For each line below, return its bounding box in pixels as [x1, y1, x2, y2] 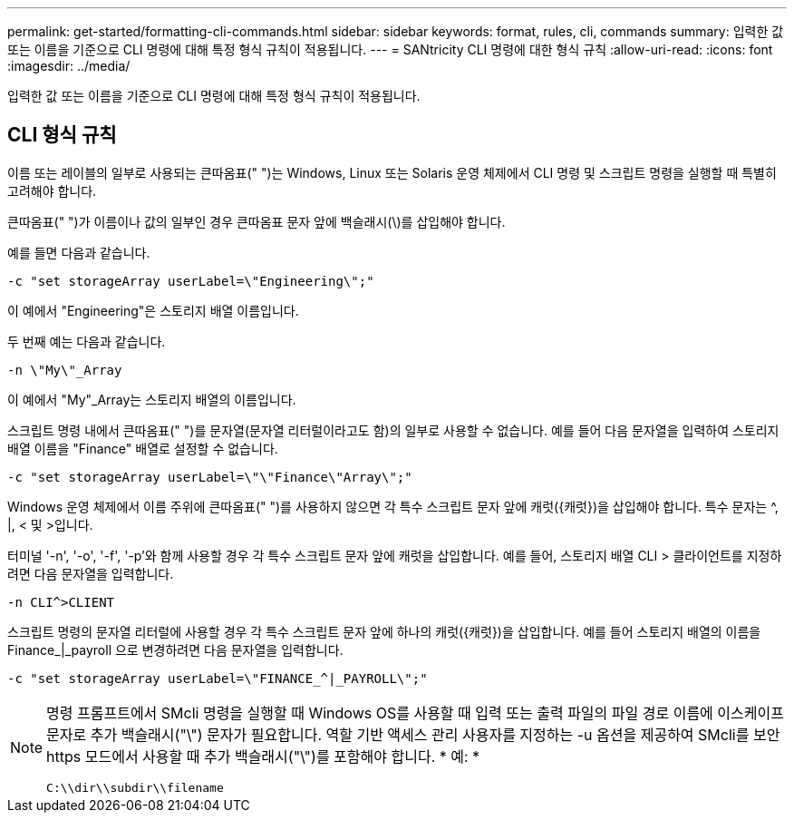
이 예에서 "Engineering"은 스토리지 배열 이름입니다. [7, 302, 299, 318]
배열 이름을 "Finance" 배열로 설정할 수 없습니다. [7, 440, 278, 456]
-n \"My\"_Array [7, 362, 122, 377]
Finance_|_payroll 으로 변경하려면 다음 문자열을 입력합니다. [7, 641, 344, 658]
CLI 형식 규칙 [7, 123, 117, 147]
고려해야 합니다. [7, 182, 97, 199]
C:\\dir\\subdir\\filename [46, 780, 224, 795]
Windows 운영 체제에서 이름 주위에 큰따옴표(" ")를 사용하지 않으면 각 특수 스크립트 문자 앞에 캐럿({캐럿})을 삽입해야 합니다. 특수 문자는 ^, [7, 498, 779, 514]
